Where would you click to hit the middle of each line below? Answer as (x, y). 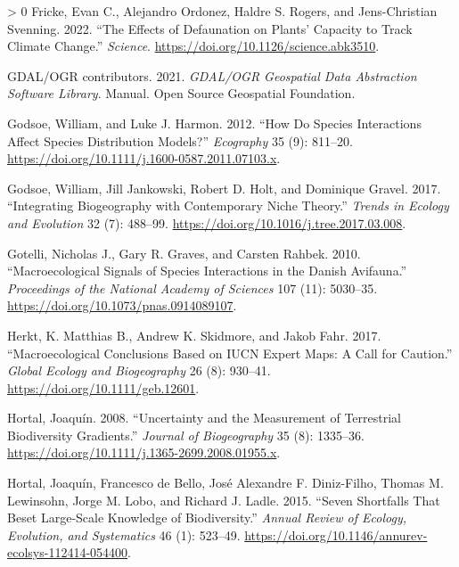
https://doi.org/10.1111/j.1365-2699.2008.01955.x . (144, 452)
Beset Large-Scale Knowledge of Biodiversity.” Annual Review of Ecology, (207, 518)
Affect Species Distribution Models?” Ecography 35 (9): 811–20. (180, 140)
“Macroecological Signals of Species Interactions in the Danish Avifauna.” (207, 271)
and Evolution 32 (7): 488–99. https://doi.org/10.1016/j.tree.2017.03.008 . (207, 222)
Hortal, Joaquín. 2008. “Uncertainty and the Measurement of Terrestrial (205, 418)
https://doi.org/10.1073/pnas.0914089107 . (122, 305)
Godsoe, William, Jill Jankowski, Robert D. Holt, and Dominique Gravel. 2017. (224, 188)
